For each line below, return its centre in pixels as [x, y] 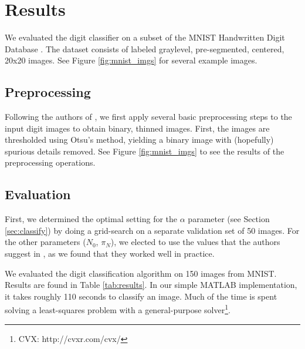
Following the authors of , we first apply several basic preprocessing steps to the [148, 117]
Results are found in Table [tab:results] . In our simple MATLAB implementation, [151, 285]
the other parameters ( [45, 242]
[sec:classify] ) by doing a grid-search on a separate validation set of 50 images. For [152, 230]
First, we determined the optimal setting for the [91, 219]
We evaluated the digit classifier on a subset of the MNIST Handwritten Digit [145, 37]
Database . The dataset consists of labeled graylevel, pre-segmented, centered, [145, 48]
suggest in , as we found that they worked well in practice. [110, 254]
